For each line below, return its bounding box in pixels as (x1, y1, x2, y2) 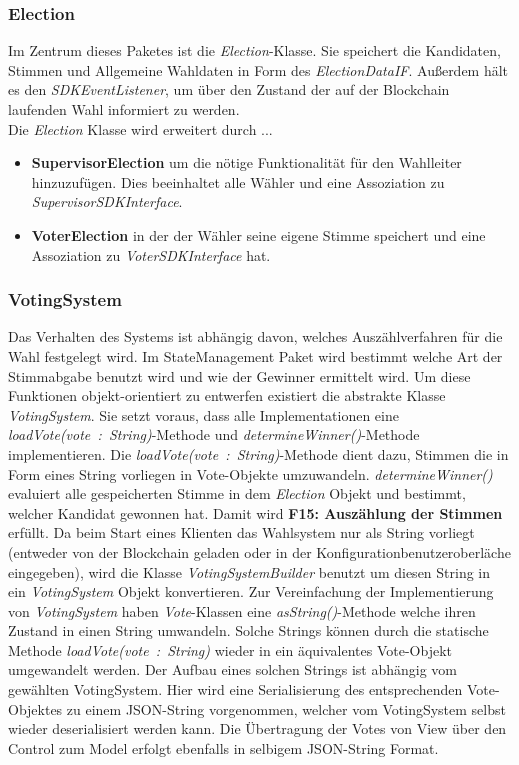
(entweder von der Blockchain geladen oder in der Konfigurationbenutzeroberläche (8, 541, 511, 562)
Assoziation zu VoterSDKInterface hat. (31, 244, 271, 265)
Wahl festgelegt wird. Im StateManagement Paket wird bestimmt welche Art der (8, 345, 503, 366)
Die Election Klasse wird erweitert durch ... (8, 118, 273, 139)
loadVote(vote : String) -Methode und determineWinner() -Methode (8, 424, 420, 445)
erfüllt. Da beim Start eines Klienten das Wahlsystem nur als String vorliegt (8, 522, 475, 543)
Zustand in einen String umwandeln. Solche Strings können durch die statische (8, 620, 489, 641)
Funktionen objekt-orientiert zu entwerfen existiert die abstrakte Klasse (8, 385, 446, 406)
